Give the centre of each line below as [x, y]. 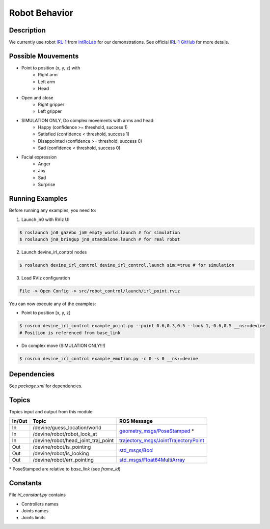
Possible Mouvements [44, 56]
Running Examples [38, 199]
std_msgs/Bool [137, 450]
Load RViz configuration [46, 278]
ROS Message [136, 421]
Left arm [46, 82]
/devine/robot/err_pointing [63, 460]
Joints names [35, 511]
